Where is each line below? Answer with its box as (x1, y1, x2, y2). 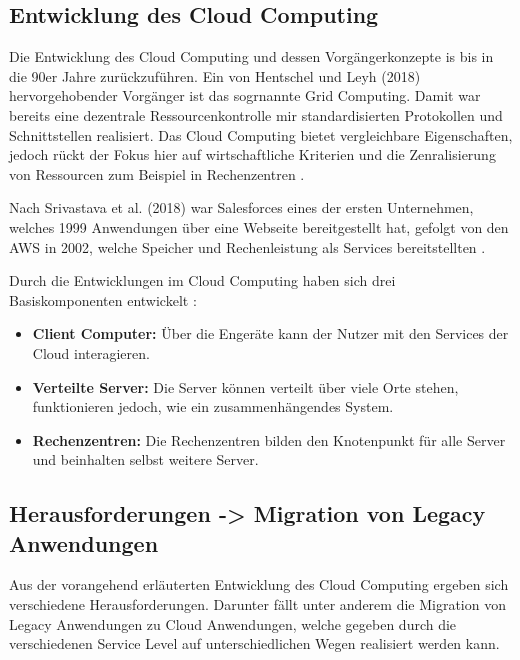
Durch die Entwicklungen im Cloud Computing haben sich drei (9, 270, 396, 291)
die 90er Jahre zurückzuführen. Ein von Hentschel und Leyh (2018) (9, 65, 421, 86)
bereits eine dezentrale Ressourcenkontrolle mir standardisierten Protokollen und (9, 104, 503, 125)
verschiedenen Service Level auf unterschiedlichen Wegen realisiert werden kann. (9, 633, 500, 654)
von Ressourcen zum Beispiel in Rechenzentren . (9, 163, 305, 184)
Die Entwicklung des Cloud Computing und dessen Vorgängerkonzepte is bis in (9, 46, 494, 67)
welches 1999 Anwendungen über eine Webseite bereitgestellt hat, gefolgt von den (9, 216, 509, 237)
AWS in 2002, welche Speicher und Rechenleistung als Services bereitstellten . (9, 236, 486, 257)
